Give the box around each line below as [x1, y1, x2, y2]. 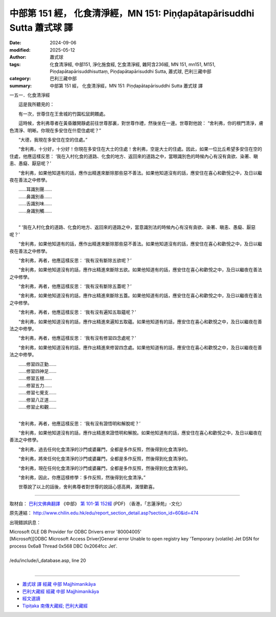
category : [9, 76, 31, 82]
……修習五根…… [18, 375, 52, 382]
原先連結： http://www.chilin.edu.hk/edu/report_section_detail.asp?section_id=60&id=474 [9, 510, 199, 516]
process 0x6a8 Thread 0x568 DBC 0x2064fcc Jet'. [9, 543, 118, 549]
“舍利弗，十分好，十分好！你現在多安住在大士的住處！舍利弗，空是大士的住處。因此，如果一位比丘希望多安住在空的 [18, 146, 263, 152]
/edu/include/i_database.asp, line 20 [9, 557, 86, 563]
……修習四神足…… [18, 368, 57, 374]
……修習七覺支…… [18, 390, 57, 396]
